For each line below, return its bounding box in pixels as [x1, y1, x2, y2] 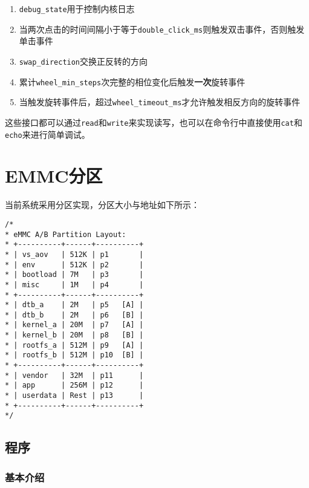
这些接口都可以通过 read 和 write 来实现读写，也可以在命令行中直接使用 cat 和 [5, 115, 302, 128]
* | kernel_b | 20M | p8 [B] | [5, 331, 144, 340]
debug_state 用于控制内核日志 [19, 2, 135, 15]
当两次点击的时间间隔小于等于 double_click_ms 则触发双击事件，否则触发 [19, 22, 305, 35]
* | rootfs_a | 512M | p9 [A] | [5, 340, 144, 350]
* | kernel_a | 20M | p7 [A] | [5, 320, 144, 330]
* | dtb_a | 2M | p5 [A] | [5, 301, 144, 310]
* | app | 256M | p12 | [5, 381, 144, 390]
